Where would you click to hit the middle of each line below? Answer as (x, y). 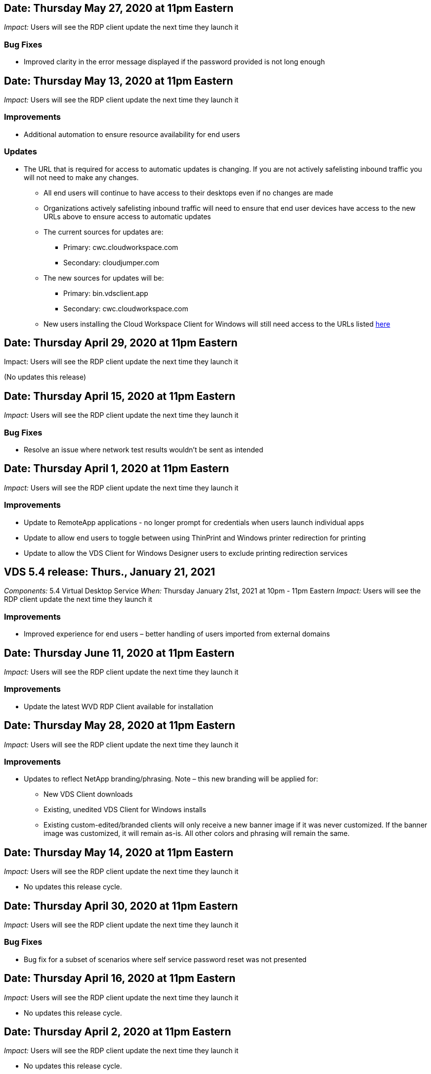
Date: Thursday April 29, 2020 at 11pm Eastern (121, 342)
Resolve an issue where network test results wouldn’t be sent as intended (144, 449)
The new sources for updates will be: (104, 278)
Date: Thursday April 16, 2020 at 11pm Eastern (120, 978)
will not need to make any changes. (81, 177)
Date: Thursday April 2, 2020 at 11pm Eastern (118, 1032)
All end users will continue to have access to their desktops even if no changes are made (188, 193)
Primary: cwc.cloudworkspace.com (121, 247)
